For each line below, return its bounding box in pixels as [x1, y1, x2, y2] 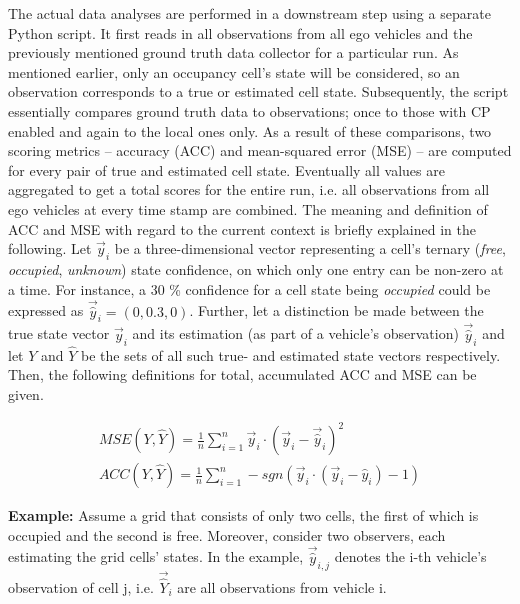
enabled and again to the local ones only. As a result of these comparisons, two [8, 120, 492, 141]
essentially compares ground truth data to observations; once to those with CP [8, 100, 491, 121]
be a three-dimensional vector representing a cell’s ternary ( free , [114, 238, 506, 259]
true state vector [8, 323, 110, 344]
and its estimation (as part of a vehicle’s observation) [132, 323, 459, 344]
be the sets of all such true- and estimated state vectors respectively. [81, 344, 501, 365]
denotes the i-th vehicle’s [334, 546, 487, 567]
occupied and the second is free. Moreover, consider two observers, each [8, 524, 446, 545]
